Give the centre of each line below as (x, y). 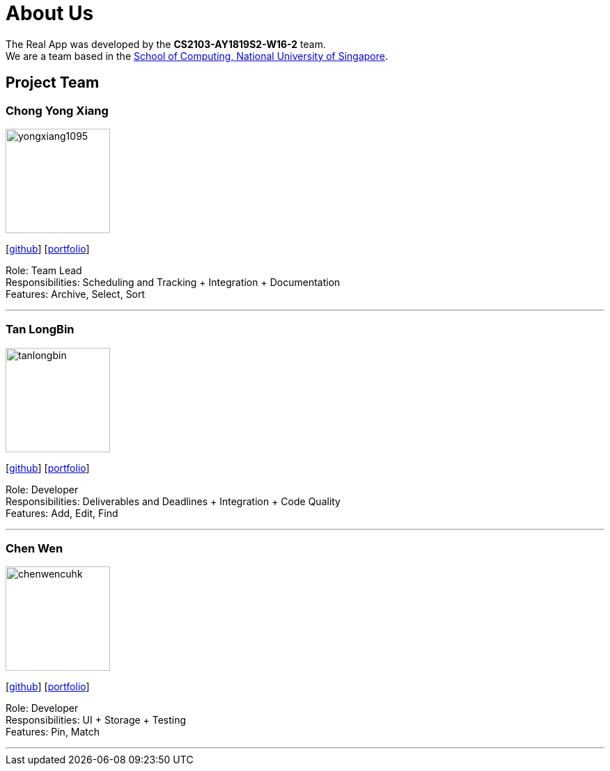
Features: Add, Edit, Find (62, 513)
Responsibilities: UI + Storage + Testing (96, 720)
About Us (50, 13)
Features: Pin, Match (53, 732)
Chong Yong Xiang (57, 110)
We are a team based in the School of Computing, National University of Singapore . (197, 56)
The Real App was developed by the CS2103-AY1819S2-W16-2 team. (166, 44)
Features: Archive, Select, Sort (76, 294)
